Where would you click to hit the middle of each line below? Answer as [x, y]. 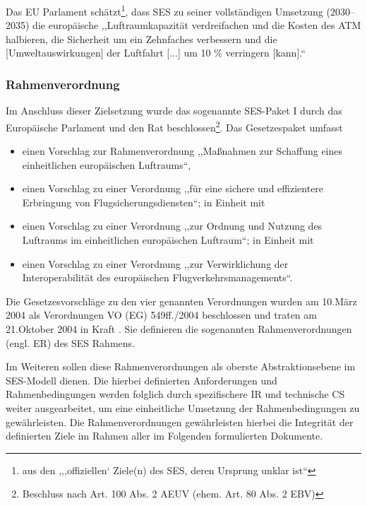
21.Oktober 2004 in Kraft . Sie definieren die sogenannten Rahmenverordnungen [179, 329]
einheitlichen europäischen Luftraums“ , [107, 164]
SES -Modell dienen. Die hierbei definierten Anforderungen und [142, 380]
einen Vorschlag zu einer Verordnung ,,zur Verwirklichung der [155, 263]
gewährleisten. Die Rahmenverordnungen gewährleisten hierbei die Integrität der [180, 422]
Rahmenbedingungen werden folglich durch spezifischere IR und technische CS [175, 394]
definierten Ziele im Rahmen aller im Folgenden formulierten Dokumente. [164, 436]
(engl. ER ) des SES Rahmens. [70, 342]
